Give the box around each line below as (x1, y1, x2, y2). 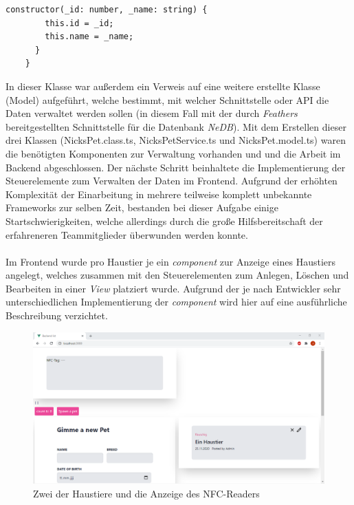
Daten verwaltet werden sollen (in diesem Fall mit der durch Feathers (5, 106, 298, 120)
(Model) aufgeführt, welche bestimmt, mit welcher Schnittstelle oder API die (5, 92, 329, 107)
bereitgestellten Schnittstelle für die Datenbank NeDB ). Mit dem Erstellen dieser (5, 119, 346, 133)
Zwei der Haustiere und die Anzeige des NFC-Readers (33, 486, 260, 500)
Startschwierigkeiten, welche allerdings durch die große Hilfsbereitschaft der (5, 213, 323, 228)
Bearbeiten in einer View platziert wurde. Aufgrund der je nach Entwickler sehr (5, 281, 341, 295)
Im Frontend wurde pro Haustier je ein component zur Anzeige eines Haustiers (5, 254, 336, 268)
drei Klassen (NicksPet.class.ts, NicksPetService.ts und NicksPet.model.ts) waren (5, 133, 346, 147)
